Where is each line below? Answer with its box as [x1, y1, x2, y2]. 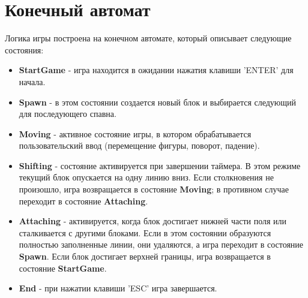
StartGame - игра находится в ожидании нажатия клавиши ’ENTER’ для [19, 64, 294, 76]
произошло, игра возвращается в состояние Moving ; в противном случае [19, 183, 289, 195]
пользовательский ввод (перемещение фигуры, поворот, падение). [19, 139, 260, 152]
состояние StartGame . [19, 261, 107, 274]
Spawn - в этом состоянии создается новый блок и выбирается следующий [19, 95, 297, 108]
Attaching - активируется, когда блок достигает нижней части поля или [19, 215, 287, 227]
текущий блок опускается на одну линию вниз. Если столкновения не [19, 171, 274, 183]
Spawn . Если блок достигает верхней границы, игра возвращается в [19, 250, 271, 263]
